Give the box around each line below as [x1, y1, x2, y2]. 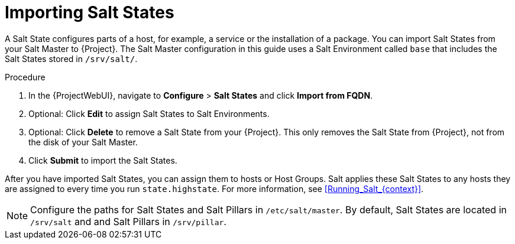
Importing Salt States [5, 2, 174, 22]
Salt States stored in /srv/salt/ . [5, 53, 138, 64]
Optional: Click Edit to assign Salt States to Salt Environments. [28, 108, 270, 119]
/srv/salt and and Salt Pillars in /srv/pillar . [30, 215, 226, 227]
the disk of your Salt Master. [28, 136, 138, 147]
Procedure [5, 71, 46, 82]
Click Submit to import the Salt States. [28, 155, 177, 165]
